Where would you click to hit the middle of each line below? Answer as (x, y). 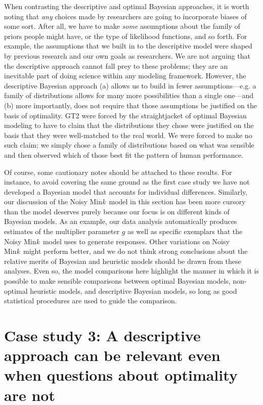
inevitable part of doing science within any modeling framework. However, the (125, 76)
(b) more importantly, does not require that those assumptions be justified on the (130, 105)
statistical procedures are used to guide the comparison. (91, 301)
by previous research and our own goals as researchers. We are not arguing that (127, 55)
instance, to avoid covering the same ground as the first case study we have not (127, 182)
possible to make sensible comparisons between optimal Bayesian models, (117, 281)
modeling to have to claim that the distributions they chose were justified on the (129, 125)
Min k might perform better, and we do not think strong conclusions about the (126, 251)
